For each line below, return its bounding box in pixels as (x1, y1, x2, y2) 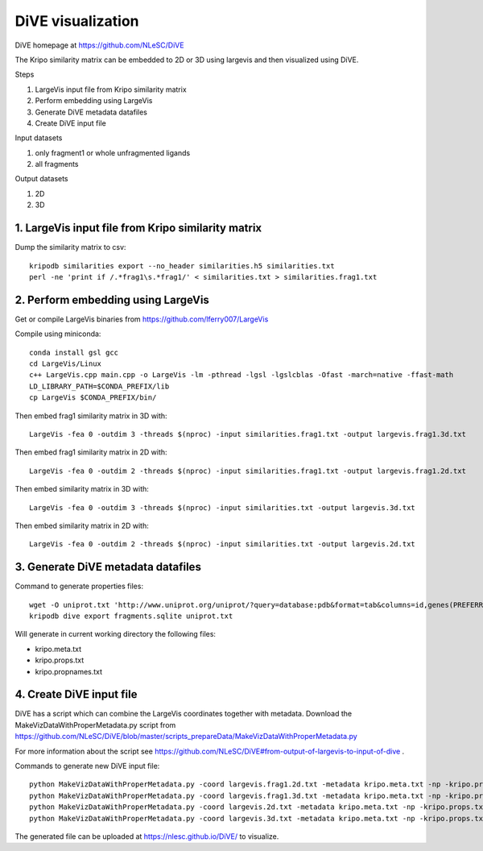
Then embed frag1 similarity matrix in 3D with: (14, 411, 168, 421)
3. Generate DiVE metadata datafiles (14, 560, 201, 574)
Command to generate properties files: (14, 581, 144, 592)
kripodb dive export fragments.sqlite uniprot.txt (29, 611, 233, 621)
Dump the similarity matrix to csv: (14, 243, 126, 252)
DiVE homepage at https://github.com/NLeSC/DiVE (14, 40, 184, 50)
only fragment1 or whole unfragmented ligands (35, 147, 191, 157)
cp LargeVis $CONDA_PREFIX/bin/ (29, 393, 157, 402)
